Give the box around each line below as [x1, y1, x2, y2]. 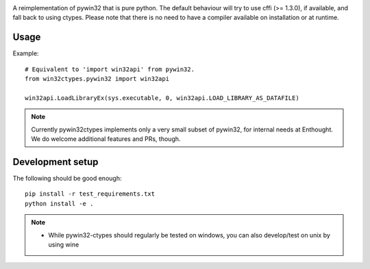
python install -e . [25, 199, 94, 207]
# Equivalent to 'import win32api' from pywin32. [25, 65, 195, 73]
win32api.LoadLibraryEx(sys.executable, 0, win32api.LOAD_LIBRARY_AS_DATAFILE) [25, 94, 299, 102]
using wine [48, 240, 79, 248]
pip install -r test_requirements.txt [25, 190, 156, 198]
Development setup [12, 156, 99, 168]
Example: [12, 49, 39, 57]
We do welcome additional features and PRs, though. [31, 135, 181, 143]
